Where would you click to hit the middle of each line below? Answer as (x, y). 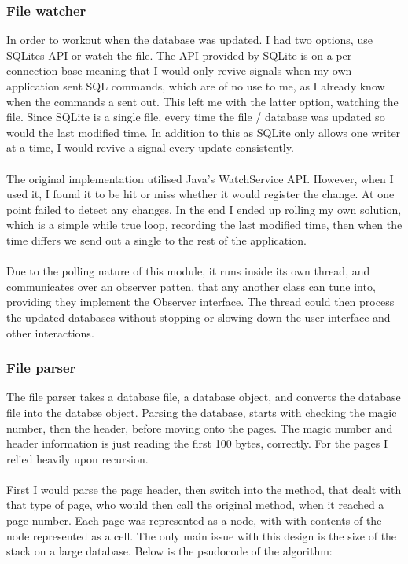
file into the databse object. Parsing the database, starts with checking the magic (202, 412)
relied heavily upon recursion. (77, 458)
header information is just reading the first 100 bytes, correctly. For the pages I (197, 443)
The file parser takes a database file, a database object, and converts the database (204, 397)
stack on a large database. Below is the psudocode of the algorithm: (169, 551)
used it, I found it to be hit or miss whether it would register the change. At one (200, 194)
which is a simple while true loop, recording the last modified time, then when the (204, 225)
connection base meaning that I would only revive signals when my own (179, 70)
